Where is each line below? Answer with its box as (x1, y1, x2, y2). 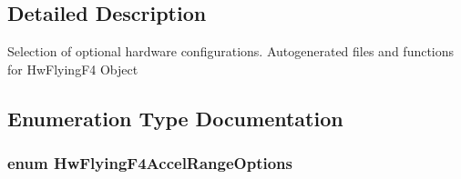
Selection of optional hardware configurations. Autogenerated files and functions (7, 42, 455, 61)
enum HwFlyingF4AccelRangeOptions (7, 152, 292, 174)
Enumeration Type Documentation (7, 104, 343, 132)
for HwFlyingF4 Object (7, 59, 138, 78)
